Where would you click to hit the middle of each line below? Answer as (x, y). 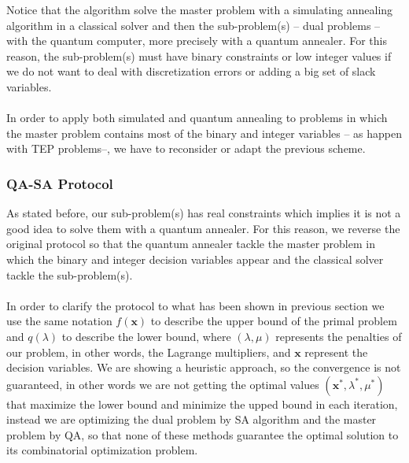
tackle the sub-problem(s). (70, 274)
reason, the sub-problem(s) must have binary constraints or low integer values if (199, 56)
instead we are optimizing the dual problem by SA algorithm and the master (192, 419)
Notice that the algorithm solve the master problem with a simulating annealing (200, 9)
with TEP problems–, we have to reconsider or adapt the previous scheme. (186, 148)
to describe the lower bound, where (146, 336)
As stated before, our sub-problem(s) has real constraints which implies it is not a (204, 213)
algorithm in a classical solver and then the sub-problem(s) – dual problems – (193, 25)
